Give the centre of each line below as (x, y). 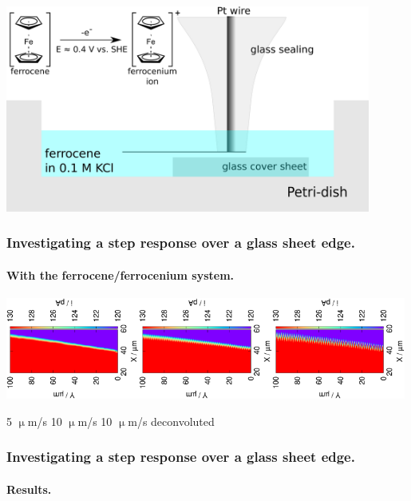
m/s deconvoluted (171, 421)
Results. (29, 489)
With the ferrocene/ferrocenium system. (121, 274)
